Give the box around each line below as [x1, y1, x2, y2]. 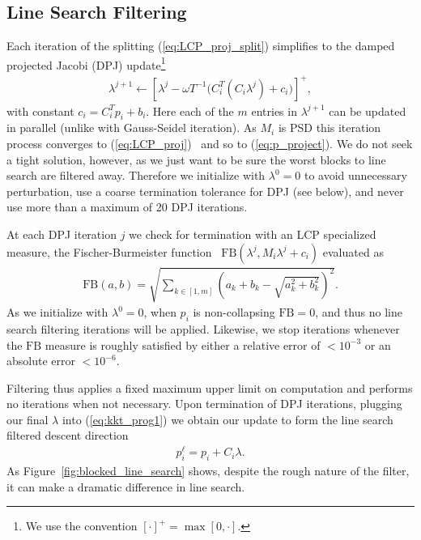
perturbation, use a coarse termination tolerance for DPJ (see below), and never [6, 182, 404, 199]
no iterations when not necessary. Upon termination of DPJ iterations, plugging [6, 395, 402, 412]
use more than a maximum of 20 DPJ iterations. [6, 198, 248, 215]
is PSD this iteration [278, 119, 381, 136]
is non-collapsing [193, 304, 275, 321]
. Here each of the [146, 102, 234, 119]
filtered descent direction [6, 427, 129, 444]
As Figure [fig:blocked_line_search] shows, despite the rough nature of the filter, [6, 461, 410, 478]
